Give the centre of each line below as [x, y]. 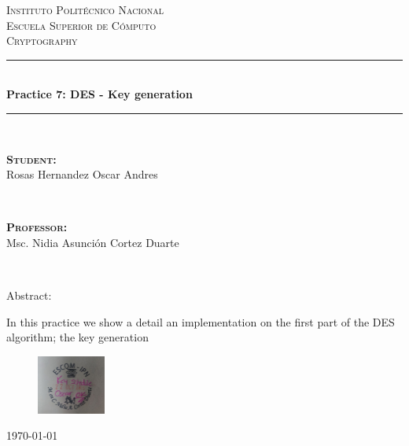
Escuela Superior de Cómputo [81, 25]
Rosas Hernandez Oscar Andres [82, 174]
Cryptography [42, 41]
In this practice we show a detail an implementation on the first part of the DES [201, 321]
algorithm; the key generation [77, 337]
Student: [31, 158]
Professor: [37, 227]
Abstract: [29, 295]
